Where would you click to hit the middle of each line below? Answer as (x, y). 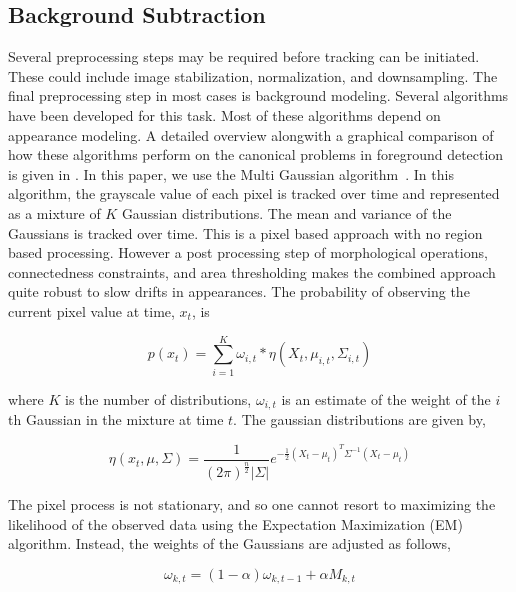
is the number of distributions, (158, 398)
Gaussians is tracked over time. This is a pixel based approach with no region (245, 232)
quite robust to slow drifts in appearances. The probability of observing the (239, 291)
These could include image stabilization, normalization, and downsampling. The (253, 75)
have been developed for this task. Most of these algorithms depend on (224, 114)
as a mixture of (54, 212)
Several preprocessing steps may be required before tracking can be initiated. (244, 56)
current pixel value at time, (91, 310)
